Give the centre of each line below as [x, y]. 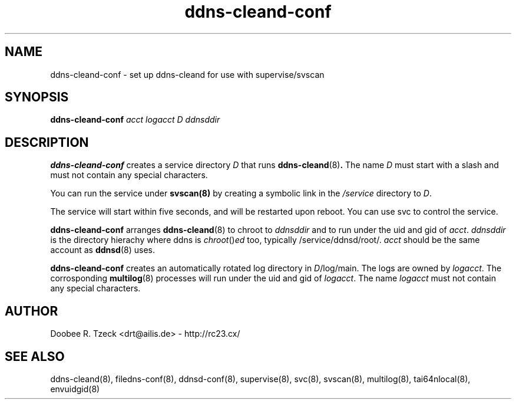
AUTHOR [32, 311]
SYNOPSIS [37, 97]
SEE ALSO [35, 356]
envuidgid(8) [75, 389]
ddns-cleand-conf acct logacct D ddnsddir [135, 120]
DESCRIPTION [47, 142]
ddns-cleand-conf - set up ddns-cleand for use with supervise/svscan [187, 74]
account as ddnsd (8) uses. [103, 250]
